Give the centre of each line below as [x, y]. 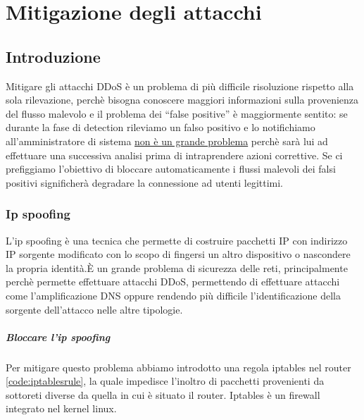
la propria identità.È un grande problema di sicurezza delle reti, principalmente [177, 267]
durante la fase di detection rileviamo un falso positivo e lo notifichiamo [161, 127]
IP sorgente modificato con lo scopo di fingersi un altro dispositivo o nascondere [178, 254]
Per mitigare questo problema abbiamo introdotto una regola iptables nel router [178, 367]
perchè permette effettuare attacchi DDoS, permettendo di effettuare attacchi [173, 282]
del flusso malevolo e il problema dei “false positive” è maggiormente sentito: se [177, 113]
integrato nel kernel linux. [61, 408]
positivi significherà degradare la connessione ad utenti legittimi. [145, 182]
